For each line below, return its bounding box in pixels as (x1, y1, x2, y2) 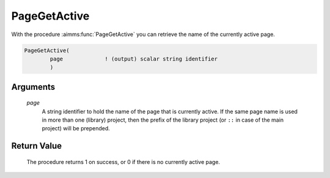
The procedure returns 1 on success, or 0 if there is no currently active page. (26, 158, 220, 165)
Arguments (11, 81, 56, 92)
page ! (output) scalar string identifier (50, 55, 218, 62)
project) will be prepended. (42, 125, 110, 132)
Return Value (11, 141, 62, 151)
